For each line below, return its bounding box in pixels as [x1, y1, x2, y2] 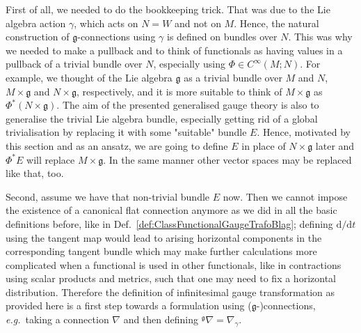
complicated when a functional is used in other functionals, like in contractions [6, 257, 342, 272]
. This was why [288, 29, 353, 44]
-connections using [77, 29, 156, 44]
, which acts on [74, 15, 138, 30]
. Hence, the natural [234, 15, 319, 30]
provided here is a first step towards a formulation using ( [6, 298, 252, 313]
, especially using [153, 56, 226, 71]
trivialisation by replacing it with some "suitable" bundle [6, 125, 247, 139]
